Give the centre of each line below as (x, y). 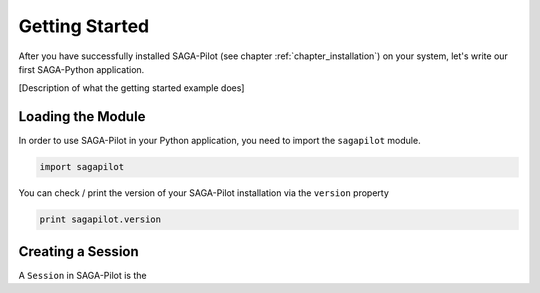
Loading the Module (82, 116)
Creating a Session (78, 251)
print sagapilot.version (100, 219)
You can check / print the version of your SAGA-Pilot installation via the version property (204, 193)
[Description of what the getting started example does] (131, 88)
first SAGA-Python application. (81, 69)
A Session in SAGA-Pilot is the (82, 275)
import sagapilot (82, 167)
